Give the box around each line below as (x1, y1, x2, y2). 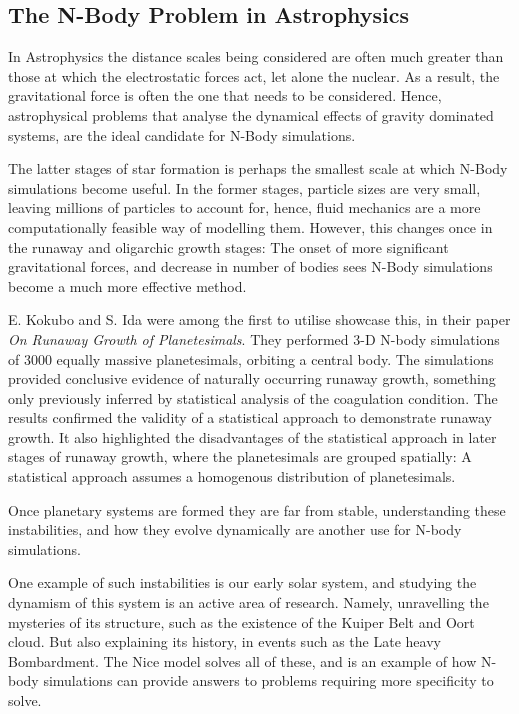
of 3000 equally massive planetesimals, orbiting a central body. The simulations (8, 348, 494, 369)
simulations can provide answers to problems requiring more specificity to (43, 670, 494, 691)
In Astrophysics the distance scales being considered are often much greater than (8, 46, 504, 67)
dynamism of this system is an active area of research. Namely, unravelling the (8, 592, 489, 613)
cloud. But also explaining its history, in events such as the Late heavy (8, 631, 441, 652)
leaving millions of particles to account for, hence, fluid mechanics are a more (8, 197, 481, 218)
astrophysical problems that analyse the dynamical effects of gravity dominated (8, 104, 494, 125)
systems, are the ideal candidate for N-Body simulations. (8, 124, 356, 145)
